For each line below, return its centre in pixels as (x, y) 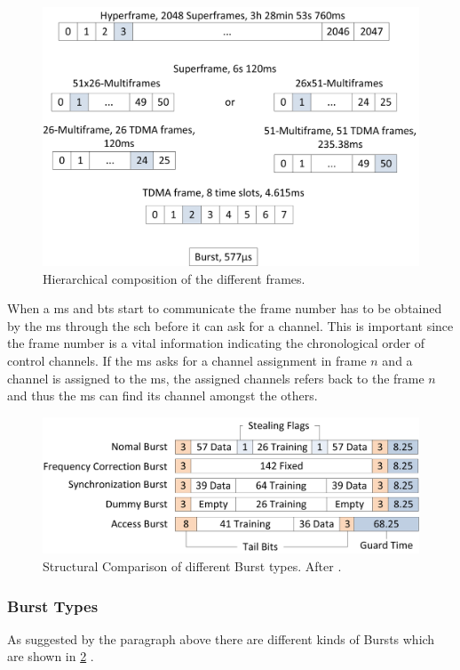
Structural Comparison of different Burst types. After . (192, 566)
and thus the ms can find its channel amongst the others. (163, 396)
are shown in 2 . (51, 656)
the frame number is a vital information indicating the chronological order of (216, 343)
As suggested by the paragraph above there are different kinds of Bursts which (221, 638)
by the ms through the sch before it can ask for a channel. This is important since (230, 325)
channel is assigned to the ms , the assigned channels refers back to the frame (216, 378)
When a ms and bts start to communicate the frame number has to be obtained (225, 308)
